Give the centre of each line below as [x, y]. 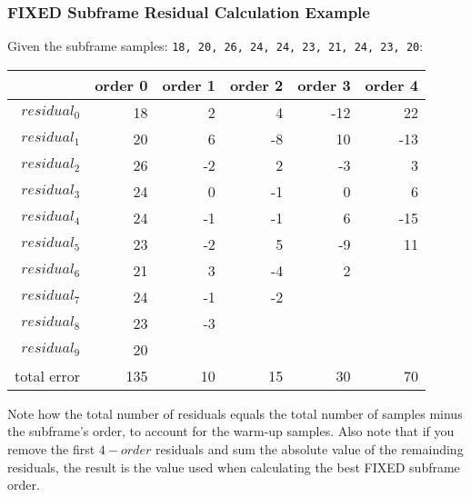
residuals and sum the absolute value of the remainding [309, 449]
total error [48, 375]
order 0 [121, 84]
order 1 [189, 84]
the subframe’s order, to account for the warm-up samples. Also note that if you [231, 431]
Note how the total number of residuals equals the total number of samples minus [235, 413]
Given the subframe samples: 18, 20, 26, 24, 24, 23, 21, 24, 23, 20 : [215, 46]
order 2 [256, 84]
